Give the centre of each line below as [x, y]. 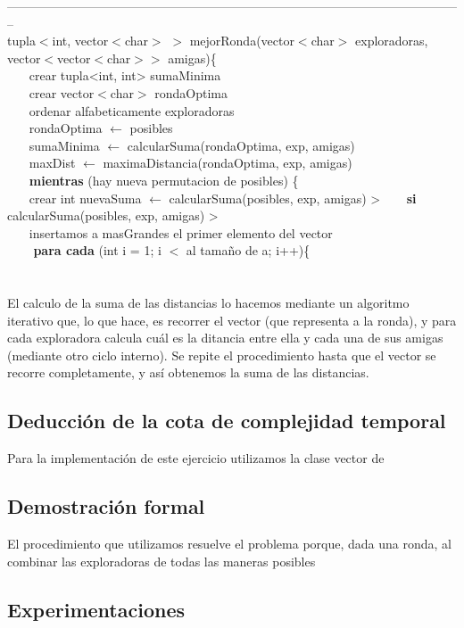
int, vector [80, 41]
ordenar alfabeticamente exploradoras [132, 110]
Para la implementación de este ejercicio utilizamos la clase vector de [196, 458]
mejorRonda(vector [242, 41]
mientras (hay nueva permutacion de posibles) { [164, 180]
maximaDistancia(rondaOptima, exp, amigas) [228, 163]
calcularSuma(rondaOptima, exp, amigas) [241, 145]
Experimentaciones [96, 609]
